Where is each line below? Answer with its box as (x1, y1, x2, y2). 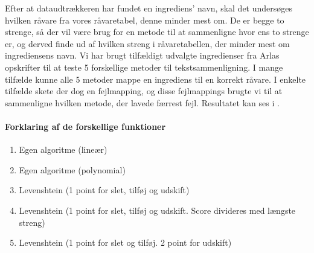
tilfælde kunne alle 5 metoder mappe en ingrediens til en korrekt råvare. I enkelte (5, 72, 306, 85)
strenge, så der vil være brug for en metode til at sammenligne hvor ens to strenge (5, 25, 309, 38)
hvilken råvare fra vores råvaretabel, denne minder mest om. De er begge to (5, 13, 284, 26)
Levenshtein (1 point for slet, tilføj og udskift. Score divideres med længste (19, 203, 296, 216)
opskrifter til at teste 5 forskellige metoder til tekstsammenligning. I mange (5, 60, 283, 73)
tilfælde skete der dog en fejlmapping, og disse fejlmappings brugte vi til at (5, 85, 283, 97)
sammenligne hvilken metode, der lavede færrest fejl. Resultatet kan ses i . (5, 96, 280, 109)
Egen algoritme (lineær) (19, 143, 107, 156)
